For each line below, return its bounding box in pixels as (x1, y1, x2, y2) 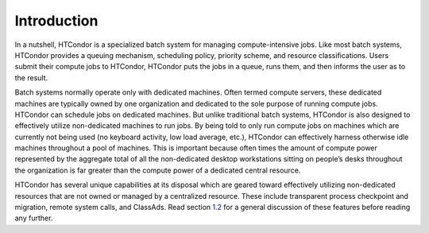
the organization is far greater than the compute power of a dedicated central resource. (14, 165, 301, 175)
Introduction (14, 12, 99, 29)
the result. (14, 72, 48, 83)
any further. (14, 213, 53, 223)
